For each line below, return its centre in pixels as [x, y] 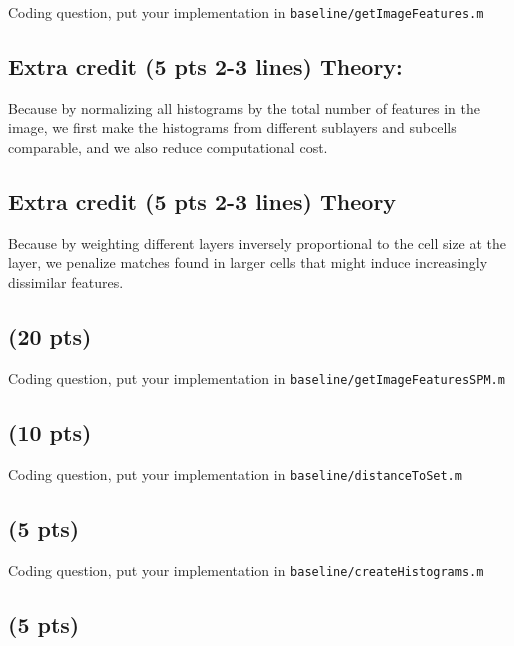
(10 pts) [50, 431]
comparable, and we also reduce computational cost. [168, 147]
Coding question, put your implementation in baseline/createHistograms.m [246, 569]
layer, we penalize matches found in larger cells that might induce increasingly [248, 262]
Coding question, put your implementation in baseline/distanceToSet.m [235, 473]
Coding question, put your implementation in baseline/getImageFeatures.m [246, 12]
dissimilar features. [66, 282]
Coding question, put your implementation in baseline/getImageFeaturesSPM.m [256, 377]
